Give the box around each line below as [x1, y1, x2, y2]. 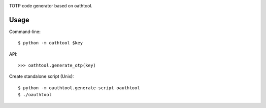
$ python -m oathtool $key [18, 40, 83, 46]
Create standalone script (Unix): [9, 73, 74, 79]
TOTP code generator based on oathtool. [9, 3, 93, 8]
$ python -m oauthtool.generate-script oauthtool [18, 85, 140, 91]
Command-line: [9, 29, 41, 35]
